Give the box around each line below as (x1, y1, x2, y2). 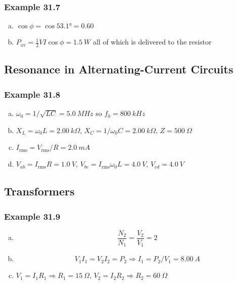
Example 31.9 (4, 210, 61, 222)
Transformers (4, 183, 75, 199)
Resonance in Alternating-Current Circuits (4, 61, 233, 77)
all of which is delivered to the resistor (92, 36, 212, 47)
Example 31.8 (4, 88, 61, 100)
